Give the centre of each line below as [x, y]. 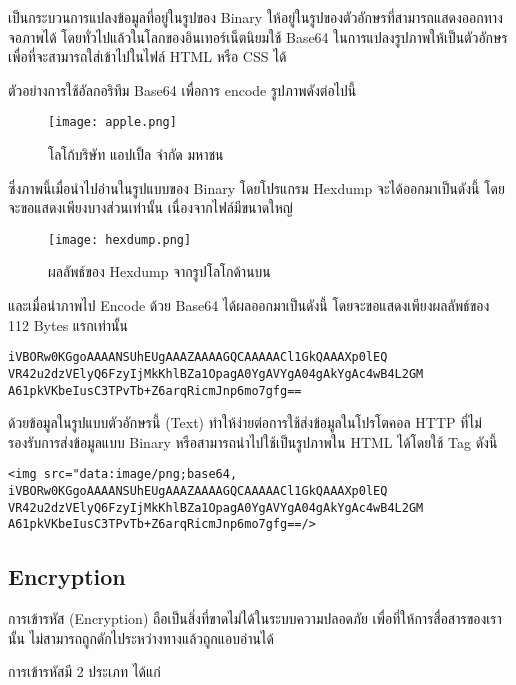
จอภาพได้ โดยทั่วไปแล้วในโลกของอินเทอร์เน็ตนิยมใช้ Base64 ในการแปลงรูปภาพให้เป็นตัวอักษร [258, 36]
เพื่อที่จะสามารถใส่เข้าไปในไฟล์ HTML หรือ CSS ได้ [147, 56]
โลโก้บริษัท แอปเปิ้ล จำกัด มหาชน [136, 154]
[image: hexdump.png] [120, 239]
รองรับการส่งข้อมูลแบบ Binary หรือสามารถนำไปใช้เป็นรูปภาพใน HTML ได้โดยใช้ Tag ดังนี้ [253, 441]
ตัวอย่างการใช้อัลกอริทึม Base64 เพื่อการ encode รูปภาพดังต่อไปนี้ [182, 89]
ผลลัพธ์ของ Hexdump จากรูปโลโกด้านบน [159, 271]
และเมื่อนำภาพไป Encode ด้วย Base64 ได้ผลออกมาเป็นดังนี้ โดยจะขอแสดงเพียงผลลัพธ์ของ [249, 305]
